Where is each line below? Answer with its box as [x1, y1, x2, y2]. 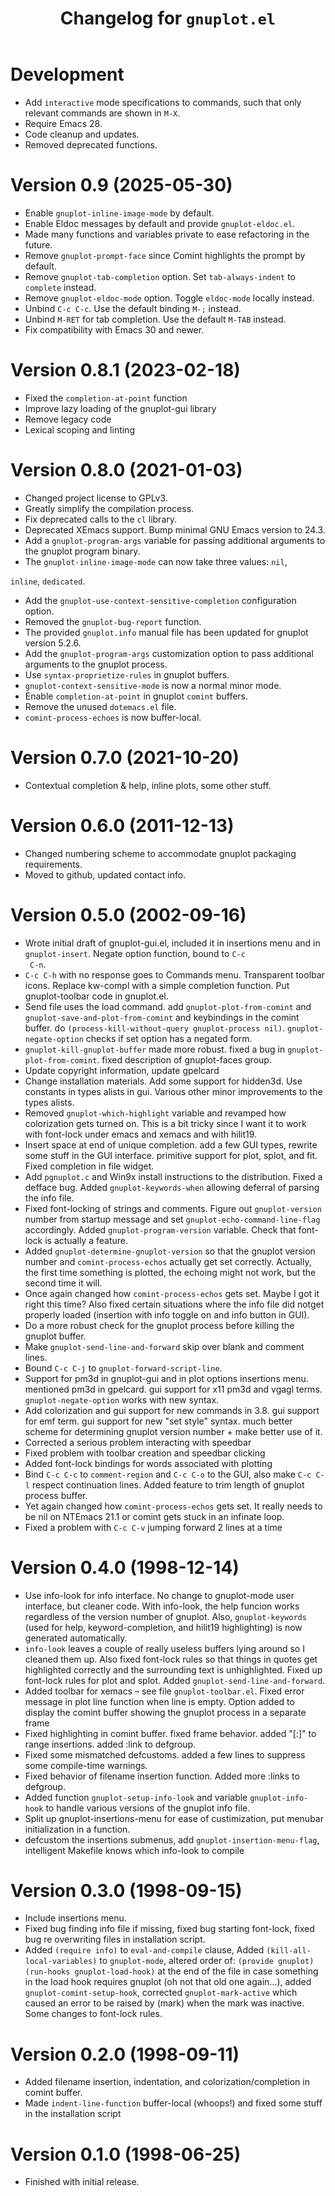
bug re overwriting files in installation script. [24, 1933, 206, 1946]
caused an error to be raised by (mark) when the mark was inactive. [24, 1997, 305, 2009]
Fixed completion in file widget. [24, 1160, 155, 1172]
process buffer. [24, 1489, 88, 1501]
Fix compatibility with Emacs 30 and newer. [24, 323, 205, 336]
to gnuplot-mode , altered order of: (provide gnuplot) [99, 1955, 315, 1967]
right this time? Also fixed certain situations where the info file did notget [24, 1298, 325, 1310]
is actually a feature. [44, 1234, 128, 1246]
